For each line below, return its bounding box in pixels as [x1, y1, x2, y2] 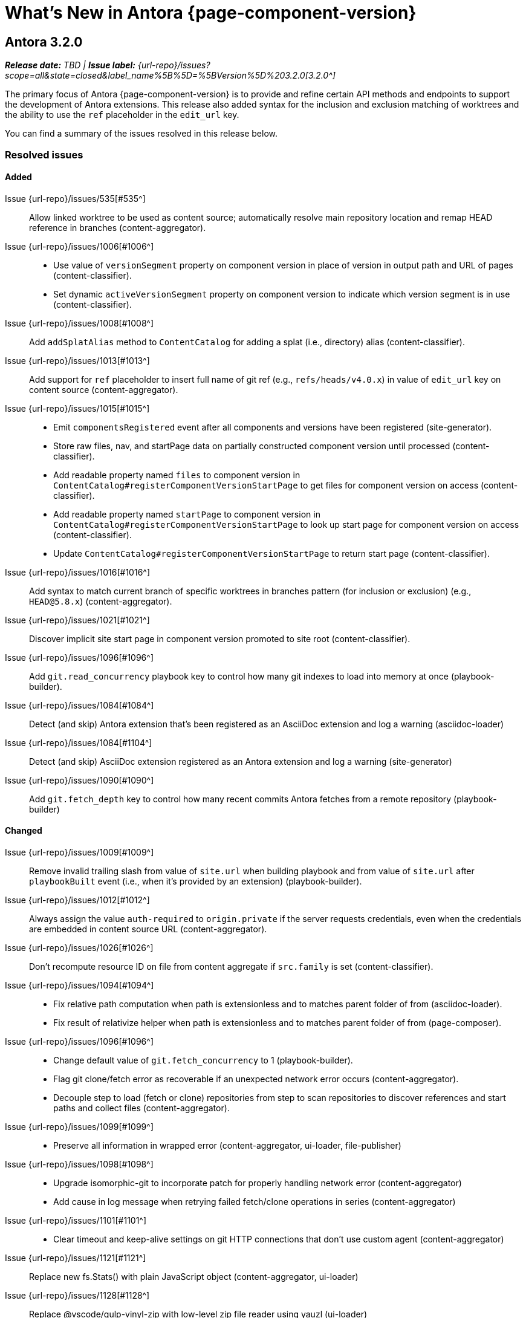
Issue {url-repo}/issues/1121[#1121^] [5, 1252, 146, 1263]
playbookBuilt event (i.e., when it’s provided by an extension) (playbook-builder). [29, 875, 362, 886]
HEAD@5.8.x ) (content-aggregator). [29, 596, 172, 606]
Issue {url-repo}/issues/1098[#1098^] [5, 1158, 154, 1169]
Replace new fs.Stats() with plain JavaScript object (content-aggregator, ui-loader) [29, 1271, 359, 1282]
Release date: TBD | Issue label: [5, 60, 136, 71]
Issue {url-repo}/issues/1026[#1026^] [5, 942, 154, 953]
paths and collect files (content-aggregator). [53, 1102, 230, 1113]
